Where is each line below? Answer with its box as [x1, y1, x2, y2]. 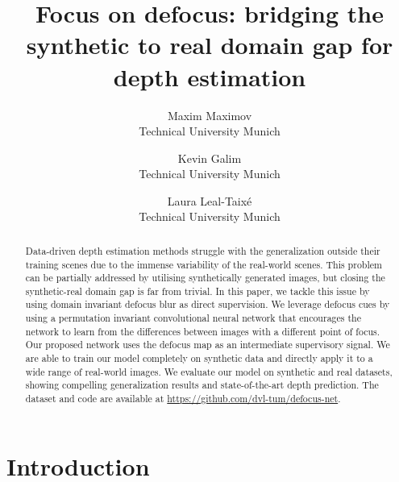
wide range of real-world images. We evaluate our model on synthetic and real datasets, [25, 364, 393, 378]
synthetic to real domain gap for [26, 28, 393, 61]
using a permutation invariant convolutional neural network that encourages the [25, 311, 361, 325]
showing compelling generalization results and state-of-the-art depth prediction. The [25, 378, 379, 392]
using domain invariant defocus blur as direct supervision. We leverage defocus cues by [25, 297, 390, 311]
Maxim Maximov [167, 106, 252, 123]
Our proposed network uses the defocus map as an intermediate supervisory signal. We [25, 338, 390, 351]
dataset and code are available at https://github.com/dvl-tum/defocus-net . [25, 392, 341, 405]
